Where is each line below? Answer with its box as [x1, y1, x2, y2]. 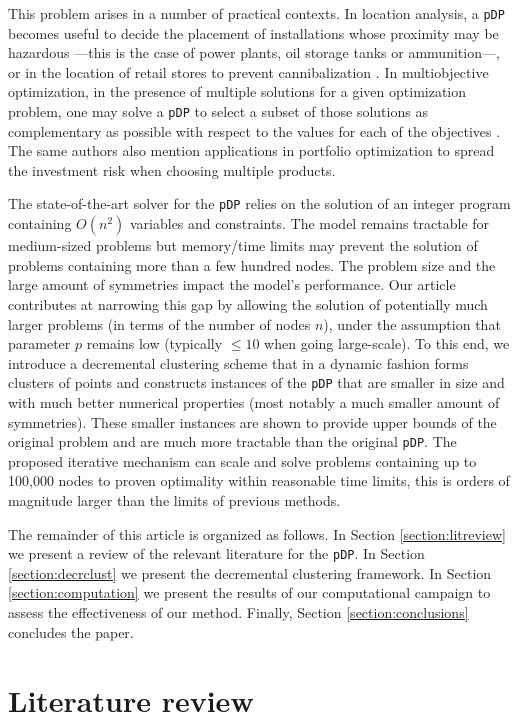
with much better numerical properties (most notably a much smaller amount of [8, 391, 500, 412]
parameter [8, 333, 71, 354]
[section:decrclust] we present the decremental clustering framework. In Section [8, 562, 492, 583]
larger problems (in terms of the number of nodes [8, 313, 311, 334]
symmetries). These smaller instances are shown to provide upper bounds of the [8, 411, 497, 432]
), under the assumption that [323, 313, 501, 334]
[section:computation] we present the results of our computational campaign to [8, 582, 491, 603]
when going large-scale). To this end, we [264, 333, 510, 354]
